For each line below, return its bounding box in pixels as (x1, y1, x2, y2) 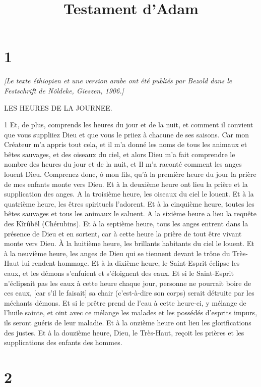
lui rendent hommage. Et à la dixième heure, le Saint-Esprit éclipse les (22, 258, 240, 268)
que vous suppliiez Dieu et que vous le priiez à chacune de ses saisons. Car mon (4, 129, 249, 139)
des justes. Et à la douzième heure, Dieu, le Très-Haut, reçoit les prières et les (4, 327, 244, 337)
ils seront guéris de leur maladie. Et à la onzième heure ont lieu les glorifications (4, 317, 251, 327)
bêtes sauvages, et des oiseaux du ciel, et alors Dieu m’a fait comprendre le (4, 149, 235, 159)
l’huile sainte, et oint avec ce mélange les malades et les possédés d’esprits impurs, (4, 307, 257, 318)
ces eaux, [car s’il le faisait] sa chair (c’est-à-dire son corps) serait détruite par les (4, 287, 254, 298)
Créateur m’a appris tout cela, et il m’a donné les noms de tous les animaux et (4, 139, 247, 150)
